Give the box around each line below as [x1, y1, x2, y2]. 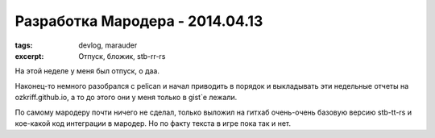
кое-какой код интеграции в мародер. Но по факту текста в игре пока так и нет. [14, 118, 292, 128]
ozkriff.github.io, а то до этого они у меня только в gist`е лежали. [14, 93, 238, 102]
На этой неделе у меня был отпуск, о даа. [14, 66, 160, 76]
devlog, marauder [78, 40, 138, 50]
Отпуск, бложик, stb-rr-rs [78, 51, 166, 61]
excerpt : [14, 51, 44, 61]
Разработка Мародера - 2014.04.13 [14, 12, 263, 30]
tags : [14, 40, 33, 50]
